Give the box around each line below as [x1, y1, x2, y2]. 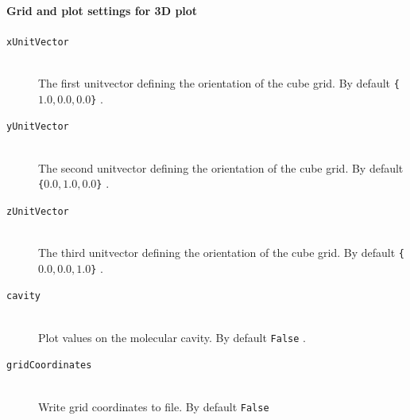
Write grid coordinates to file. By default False [38, 398, 269, 414]
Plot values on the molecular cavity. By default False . [38, 329, 306, 345]
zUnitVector [6, 205, 69, 217]
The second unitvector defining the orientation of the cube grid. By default [38, 159, 404, 176]
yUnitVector [6, 121, 69, 133]
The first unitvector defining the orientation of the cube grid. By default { [38, 75, 400, 91]
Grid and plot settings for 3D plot [6, 2, 198, 18]
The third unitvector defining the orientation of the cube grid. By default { [38, 244, 405, 261]
